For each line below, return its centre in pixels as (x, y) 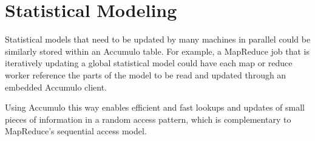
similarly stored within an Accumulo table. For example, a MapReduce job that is (157, 51)
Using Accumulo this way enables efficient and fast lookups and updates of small (155, 107)
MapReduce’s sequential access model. (76, 131)
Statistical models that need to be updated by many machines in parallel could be (158, 39)
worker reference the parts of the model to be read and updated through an (146, 74)
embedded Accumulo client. (56, 87)
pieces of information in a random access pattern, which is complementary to (148, 119)
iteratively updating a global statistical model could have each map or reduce (149, 63)
